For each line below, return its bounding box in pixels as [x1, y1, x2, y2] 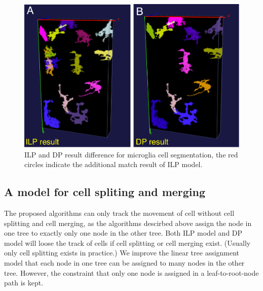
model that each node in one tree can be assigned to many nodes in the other [4, 257, 245, 268]
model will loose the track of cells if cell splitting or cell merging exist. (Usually [4, 237, 251, 248]
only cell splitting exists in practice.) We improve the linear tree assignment [4, 247, 240, 258]
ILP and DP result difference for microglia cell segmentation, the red [24, 149, 238, 159]
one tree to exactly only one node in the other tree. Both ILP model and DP [4, 228, 243, 238]
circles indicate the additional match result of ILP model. [24, 159, 203, 170]
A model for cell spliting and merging [4, 184, 206, 200]
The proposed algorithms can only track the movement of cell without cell [4, 207, 235, 218]
